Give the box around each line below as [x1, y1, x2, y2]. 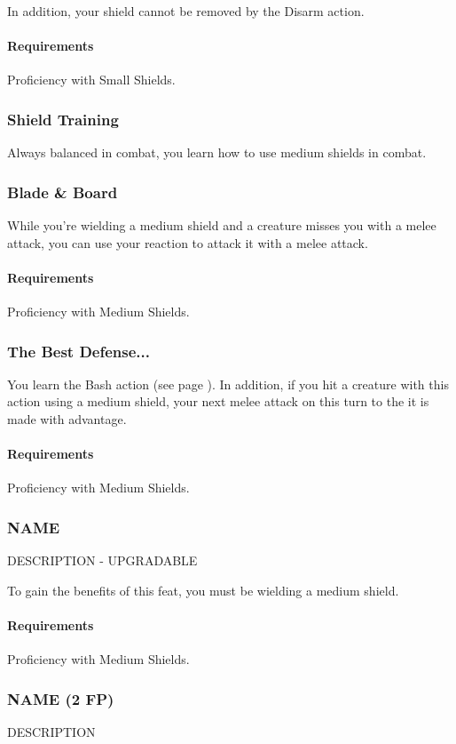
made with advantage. [7, 410, 127, 428]
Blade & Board [7, 180, 118, 203]
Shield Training [7, 108, 119, 130]
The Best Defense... [7, 340, 151, 362]
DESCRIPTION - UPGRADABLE [7, 551, 198, 570]
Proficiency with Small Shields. [7, 70, 176, 89]
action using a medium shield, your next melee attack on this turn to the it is [7, 392, 429, 411]
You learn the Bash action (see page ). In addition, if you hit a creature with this [7, 374, 449, 393]
